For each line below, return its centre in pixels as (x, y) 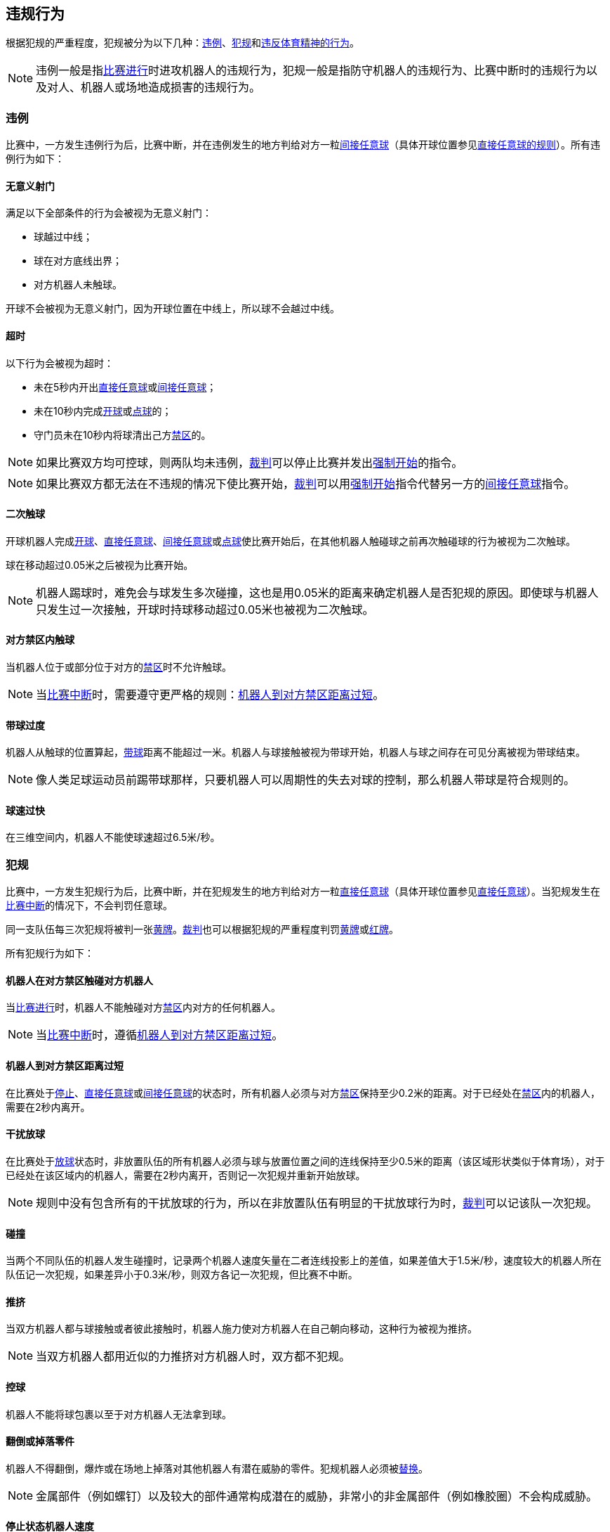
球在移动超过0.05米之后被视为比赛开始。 (100, 565)
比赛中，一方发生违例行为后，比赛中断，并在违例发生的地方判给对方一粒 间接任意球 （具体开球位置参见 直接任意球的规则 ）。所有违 (303, 145)
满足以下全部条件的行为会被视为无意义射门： (109, 213)
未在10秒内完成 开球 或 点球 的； (103, 411)
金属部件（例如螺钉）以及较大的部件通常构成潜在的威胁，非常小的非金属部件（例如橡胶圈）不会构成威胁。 (317, 1496)
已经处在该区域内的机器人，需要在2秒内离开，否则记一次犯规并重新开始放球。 (186, 1175)
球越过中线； (63, 237)
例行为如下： (35, 159)
